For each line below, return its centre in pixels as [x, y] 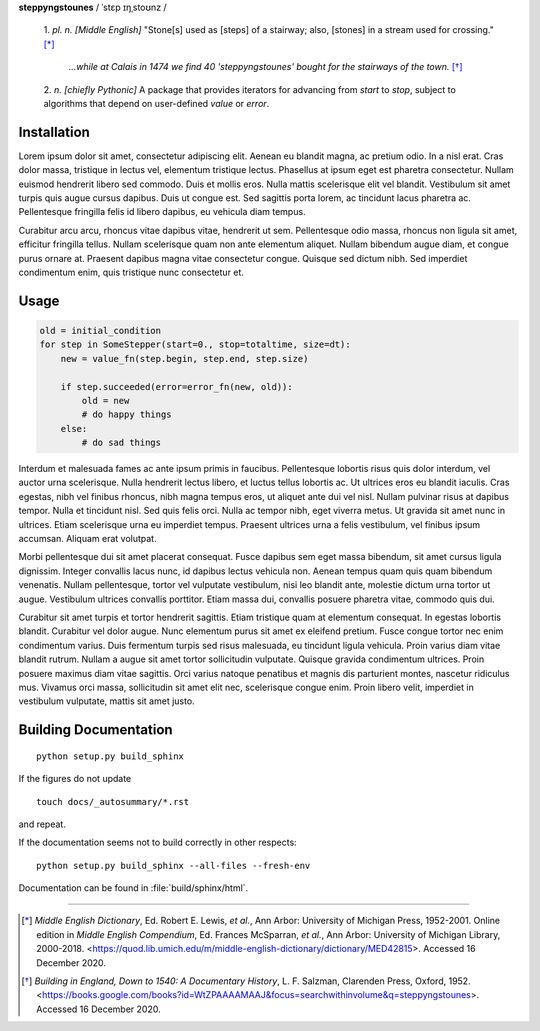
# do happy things [126, 414]
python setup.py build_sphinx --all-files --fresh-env [173, 865]
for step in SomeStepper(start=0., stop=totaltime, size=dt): [195, 344]
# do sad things [121, 443]
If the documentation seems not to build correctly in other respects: [157, 842]
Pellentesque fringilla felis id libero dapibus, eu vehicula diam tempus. [162, 212]
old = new [105, 400]
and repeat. [42, 824]
